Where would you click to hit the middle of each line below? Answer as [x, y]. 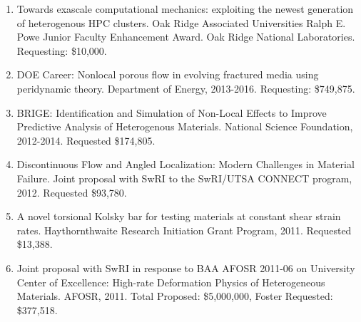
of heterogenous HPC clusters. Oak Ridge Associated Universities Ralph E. [181, 22]
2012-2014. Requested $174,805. [86, 140]
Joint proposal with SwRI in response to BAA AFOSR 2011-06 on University [186, 268]
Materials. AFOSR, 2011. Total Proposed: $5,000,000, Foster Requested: [175, 296]
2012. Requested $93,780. [72, 192]
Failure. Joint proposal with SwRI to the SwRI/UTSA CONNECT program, [184, 178]
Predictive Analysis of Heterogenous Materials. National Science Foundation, [185, 126]
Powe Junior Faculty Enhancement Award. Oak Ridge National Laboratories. [186, 37]
